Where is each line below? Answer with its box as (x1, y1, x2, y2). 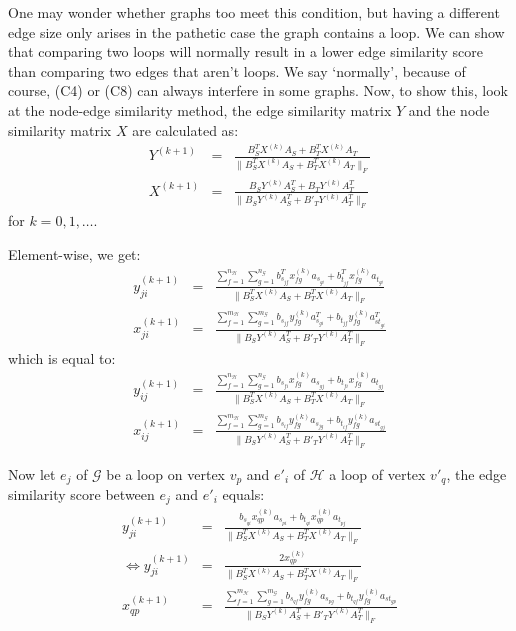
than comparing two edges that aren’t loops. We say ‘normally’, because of (8, 60, 466, 81)
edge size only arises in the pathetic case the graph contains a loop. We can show (8, 21, 505, 42)
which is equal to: (8, 347, 116, 368)
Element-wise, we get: (8, 244, 141, 265)
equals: (222, 483, 265, 504)
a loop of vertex (329, 463, 426, 484)
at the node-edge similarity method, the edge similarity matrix (8, 99, 392, 120)
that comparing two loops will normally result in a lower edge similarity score (8, 41, 483, 62)
